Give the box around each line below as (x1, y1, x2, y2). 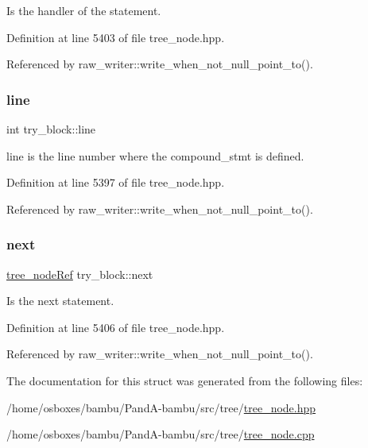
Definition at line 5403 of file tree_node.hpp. (6, 29, 225, 45)
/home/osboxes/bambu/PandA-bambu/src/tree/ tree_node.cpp (6, 426, 315, 442)
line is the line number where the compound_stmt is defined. (6, 147, 304, 164)
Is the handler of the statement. (6, 2, 161, 18)
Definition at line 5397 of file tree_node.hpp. (6, 174, 225, 191)
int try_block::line (6, 121, 96, 137)
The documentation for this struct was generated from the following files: (6, 372, 363, 388)
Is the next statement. (6, 292, 114, 309)
